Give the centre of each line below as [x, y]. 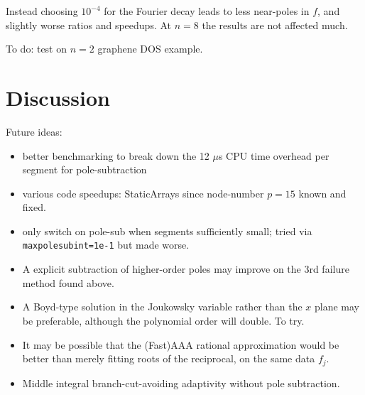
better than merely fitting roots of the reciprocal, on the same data [169, 358]
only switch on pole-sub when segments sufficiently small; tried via [167, 231]
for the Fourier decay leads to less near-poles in [207, 11]
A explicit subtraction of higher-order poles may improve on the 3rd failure [186, 269]
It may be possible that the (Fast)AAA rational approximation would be [181, 344]
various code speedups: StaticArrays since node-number [143, 193]
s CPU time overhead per [274, 155]
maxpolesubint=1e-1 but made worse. [106, 245]
